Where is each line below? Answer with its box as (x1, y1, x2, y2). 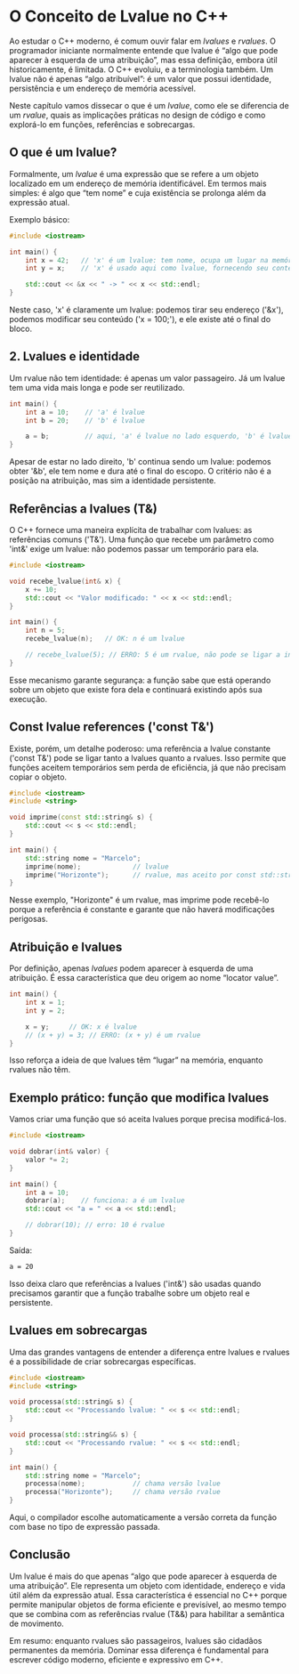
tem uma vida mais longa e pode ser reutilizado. (9, 382, 185, 392)
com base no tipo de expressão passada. (9, 1522, 160, 1532)
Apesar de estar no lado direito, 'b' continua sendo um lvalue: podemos (9, 457, 271, 467)
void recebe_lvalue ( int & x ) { (9, 577, 122, 586)
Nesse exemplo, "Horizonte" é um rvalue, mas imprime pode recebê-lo (9, 894, 270, 905)
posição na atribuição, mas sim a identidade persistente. (9, 475, 216, 486)
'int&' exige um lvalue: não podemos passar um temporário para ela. (9, 544, 260, 554)
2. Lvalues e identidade (9, 349, 141, 364)
